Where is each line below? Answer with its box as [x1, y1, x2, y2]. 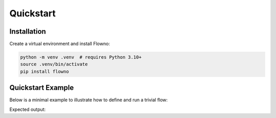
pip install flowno [20, 68, 69, 74]
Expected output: [9, 106, 46, 112]
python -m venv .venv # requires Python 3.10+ [20, 54, 142, 60]
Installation [9, 27, 46, 36]
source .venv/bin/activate [20, 61, 88, 67]
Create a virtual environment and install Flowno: [9, 41, 110, 47]
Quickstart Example [9, 83, 74, 92]
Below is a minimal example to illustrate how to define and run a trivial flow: [9, 97, 168, 103]
